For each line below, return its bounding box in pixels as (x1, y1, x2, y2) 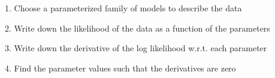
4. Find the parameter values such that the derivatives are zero (5, 61, 236, 74)
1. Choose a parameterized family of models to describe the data (5, 2, 242, 14)
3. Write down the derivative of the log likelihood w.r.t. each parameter (5, 42, 267, 54)
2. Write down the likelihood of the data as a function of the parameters (5, 21, 270, 34)
